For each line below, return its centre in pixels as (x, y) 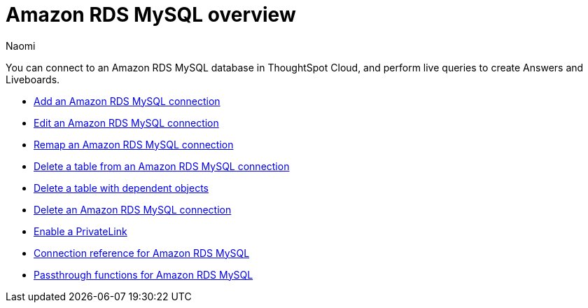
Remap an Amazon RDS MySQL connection (134, 144)
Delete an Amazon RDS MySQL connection (133, 209)
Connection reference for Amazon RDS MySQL (142, 253)
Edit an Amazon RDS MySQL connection (126, 122)
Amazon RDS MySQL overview (151, 15)
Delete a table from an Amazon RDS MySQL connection (162, 166)
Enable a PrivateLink (80, 231)
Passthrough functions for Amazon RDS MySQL (143, 274)
